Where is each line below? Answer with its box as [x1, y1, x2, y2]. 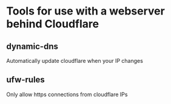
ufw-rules [6, 74, 45, 85]
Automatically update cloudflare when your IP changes [6, 57, 144, 64]
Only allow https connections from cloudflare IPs [6, 91, 128, 98]
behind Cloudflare [6, 17, 99, 31]
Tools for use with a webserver [6, 4, 165, 18]
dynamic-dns [6, 41, 59, 51]
